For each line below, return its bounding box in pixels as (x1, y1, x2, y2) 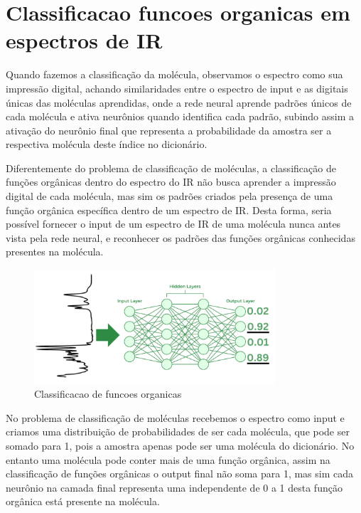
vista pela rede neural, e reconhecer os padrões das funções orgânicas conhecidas (6, 230, 355, 245)
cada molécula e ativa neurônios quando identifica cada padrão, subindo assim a (6, 109, 355, 124)
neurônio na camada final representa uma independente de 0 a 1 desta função (6, 480, 343, 495)
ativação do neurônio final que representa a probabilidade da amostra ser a (6, 122, 332, 137)
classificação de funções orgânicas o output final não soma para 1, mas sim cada (6, 466, 354, 481)
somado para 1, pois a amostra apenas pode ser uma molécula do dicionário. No (6, 438, 355, 453)
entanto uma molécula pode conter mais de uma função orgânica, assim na (6, 452, 330, 467)
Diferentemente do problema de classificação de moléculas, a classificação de (6, 160, 336, 175)
